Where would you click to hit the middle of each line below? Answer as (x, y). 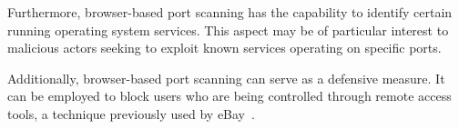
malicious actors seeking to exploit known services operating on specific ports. (224, 48)
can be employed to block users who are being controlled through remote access (229, 96)
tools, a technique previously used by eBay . (131, 113)
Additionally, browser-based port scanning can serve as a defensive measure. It (226, 78)
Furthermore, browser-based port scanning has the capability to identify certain (230, 12)
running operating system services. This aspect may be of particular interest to (228, 30)
